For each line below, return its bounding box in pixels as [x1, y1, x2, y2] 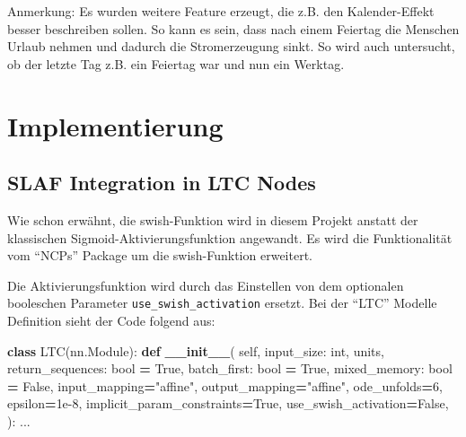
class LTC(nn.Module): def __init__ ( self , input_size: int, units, [7, 341, 384, 360]
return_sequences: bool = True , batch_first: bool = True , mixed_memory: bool [7, 359, 453, 378]
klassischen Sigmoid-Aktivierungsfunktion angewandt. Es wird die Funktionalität [7, 228, 453, 247]
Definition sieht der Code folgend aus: [7, 310, 215, 329]
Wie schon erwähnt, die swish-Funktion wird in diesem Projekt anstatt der [7, 210, 418, 229]
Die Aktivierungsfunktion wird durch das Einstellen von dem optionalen [7, 275, 404, 294]
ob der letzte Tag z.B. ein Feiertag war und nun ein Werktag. [7, 54, 345, 73]
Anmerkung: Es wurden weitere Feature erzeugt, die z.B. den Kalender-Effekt [7, 2, 435, 20]
